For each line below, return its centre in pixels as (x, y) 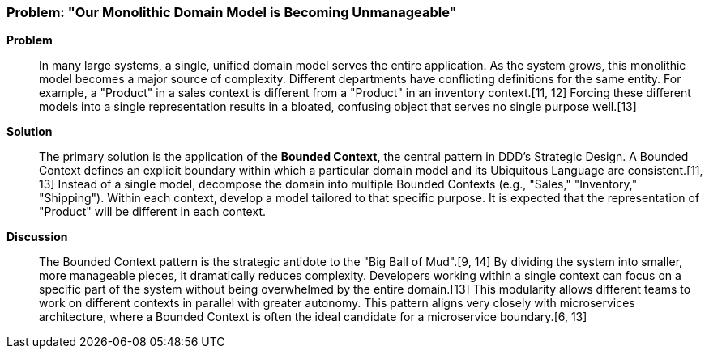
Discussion (37, 237)
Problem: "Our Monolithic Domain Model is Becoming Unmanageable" (232, 12)
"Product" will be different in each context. (152, 212)
